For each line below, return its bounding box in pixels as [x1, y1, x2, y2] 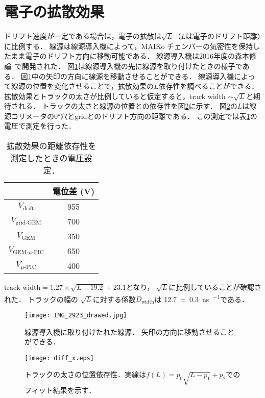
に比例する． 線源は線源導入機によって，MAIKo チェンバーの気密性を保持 [4, 40, 253, 51]
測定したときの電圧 [10, 152, 84, 164]
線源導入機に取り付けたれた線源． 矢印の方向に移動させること [25, 326, 234, 337]
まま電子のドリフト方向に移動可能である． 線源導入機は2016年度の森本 [11, 51, 250, 61]
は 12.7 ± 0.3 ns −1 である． [154, 292, 249, 304]
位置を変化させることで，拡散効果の [32, 81, 154, 91]
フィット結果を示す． [25, 385, 96, 395]
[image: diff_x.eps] [25, 354, 94, 362]
